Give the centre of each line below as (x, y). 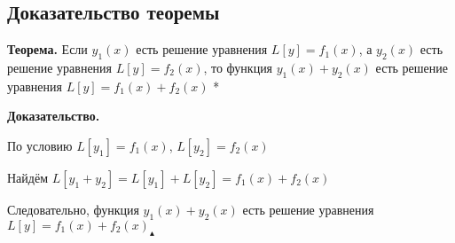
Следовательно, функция (73, 209)
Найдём (28, 177)
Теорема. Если (47, 49)
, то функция (238, 67)
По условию (40, 145)
